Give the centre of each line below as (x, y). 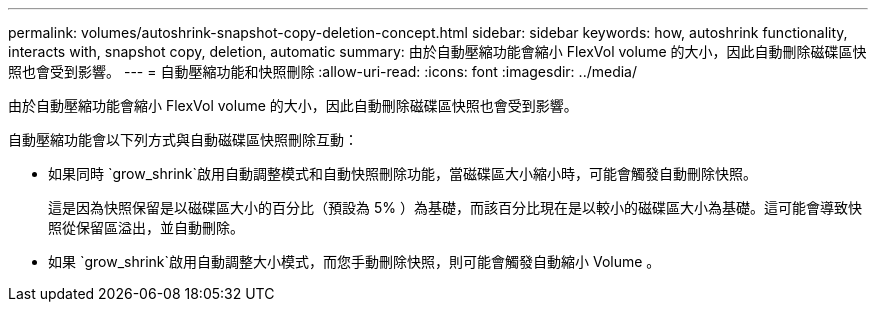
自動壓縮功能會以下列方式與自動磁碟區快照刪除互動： (183, 139)
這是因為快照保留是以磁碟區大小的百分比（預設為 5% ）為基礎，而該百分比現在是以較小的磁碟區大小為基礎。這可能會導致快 (455, 207)
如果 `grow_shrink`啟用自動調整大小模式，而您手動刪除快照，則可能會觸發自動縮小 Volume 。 (354, 261)
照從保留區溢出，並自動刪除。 (146, 227)
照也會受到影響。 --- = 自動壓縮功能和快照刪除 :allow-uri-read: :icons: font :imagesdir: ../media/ (323, 71)
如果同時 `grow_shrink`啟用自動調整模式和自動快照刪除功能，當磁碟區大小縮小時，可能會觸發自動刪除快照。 (403, 173)
